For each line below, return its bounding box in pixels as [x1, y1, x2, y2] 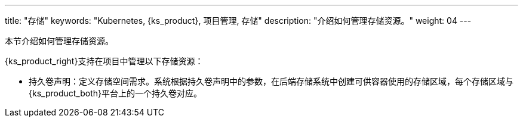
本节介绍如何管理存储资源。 [5, 36, 113, 46]
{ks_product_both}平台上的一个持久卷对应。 [29, 88, 202, 98]
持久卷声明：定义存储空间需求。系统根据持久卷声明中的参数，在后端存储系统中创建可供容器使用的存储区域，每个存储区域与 [29, 76, 513, 86]
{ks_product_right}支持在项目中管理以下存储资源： [5, 56, 204, 66]
